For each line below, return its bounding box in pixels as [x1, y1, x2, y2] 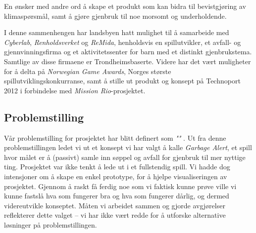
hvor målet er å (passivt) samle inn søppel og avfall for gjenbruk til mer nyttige [4, 152, 246, 162]
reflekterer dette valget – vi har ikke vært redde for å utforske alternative [4, 210, 226, 220]
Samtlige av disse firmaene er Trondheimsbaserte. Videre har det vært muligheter [4, 56, 251, 66]
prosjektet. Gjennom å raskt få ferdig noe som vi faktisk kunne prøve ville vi [4, 181, 237, 191]
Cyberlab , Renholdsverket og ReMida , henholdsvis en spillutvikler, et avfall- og [4, 37, 241, 47]
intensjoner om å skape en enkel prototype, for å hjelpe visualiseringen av [4, 171, 227, 181]
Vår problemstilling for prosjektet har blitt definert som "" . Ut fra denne [4, 132, 226, 143]
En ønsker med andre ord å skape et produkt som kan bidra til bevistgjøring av [4, 1, 246, 11]
